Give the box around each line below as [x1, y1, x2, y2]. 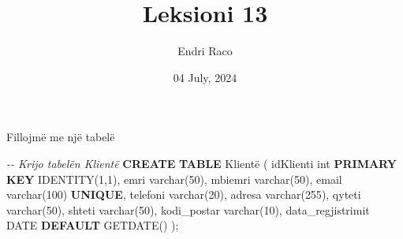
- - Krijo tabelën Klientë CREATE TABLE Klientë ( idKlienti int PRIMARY [6, 155, 397, 171]
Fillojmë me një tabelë [6, 129, 115, 145]
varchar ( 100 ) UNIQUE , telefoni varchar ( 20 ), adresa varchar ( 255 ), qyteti [6, 186, 361, 203]
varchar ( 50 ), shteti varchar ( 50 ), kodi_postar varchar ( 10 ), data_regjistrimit [6, 201, 370, 218]
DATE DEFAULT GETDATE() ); [6, 217, 179, 233]
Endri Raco [177, 43, 233, 59]
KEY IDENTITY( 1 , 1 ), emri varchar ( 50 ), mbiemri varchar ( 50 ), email [6, 170, 342, 187]
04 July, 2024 [173, 69, 237, 85]
